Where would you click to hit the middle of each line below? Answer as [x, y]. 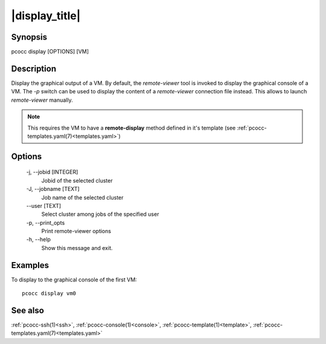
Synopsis [29, 37]
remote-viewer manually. [42, 100]
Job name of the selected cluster [82, 197]
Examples [30, 265]
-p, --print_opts [46, 222]
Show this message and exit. [77, 248]
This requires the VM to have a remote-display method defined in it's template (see [132, 128]
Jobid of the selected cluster [77, 180]
